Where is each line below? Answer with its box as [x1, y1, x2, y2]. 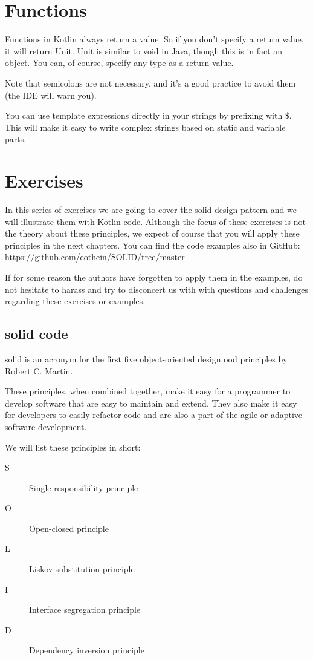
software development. [5, 420, 87, 433]
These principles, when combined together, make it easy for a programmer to [5, 385, 291, 397]
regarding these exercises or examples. [5, 295, 146, 307]
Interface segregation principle [29, 603, 141, 616]
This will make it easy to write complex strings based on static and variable [5, 120, 286, 133]
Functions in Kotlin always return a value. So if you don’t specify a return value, [5, 33, 304, 45]
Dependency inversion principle [29, 644, 144, 656]
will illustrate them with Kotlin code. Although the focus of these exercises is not [5, 215, 306, 227]
